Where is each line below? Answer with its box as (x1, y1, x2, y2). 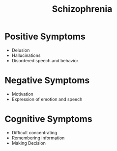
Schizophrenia (52, 3, 113, 15)
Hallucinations (11, 52, 41, 58)
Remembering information (11, 135, 65, 141)
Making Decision (11, 140, 46, 146)
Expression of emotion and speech (11, 96, 83, 102)
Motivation (11, 91, 34, 97)
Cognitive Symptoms (4, 114, 92, 125)
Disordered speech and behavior (11, 57, 79, 63)
